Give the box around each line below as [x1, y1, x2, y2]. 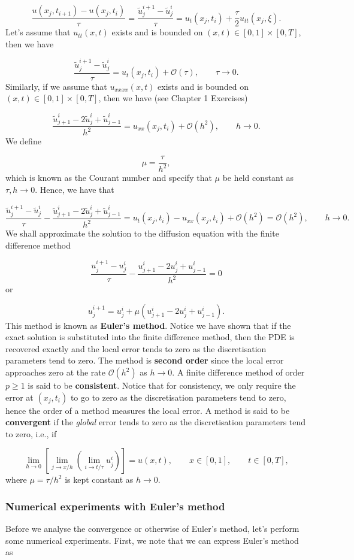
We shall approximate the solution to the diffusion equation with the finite [5, 227, 279, 240]
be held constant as [222, 171, 294, 184]
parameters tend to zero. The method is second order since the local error [5, 354, 284, 367]
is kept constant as [65, 473, 134, 486]
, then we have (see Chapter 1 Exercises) [98, 92, 248, 104]
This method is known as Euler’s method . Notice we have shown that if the [5, 319, 291, 331]
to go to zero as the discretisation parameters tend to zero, [70, 391, 286, 403]
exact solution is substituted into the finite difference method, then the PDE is [5, 331, 295, 343]
